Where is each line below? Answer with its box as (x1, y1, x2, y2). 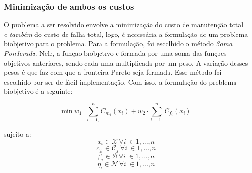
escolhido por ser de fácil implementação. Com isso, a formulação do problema (4, 76, 237, 86)
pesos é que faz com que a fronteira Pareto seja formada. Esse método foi (4, 67, 222, 77)
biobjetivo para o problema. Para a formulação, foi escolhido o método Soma (4, 38, 233, 49)
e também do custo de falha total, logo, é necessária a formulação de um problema (4, 29, 248, 39)
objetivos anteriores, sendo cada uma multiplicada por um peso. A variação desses (4, 57, 248, 68)
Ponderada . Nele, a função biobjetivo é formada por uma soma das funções (4, 48, 227, 58)
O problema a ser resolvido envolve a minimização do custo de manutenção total (4, 19, 244, 30)
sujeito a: (4, 129, 31, 139)
